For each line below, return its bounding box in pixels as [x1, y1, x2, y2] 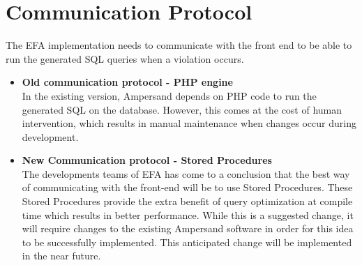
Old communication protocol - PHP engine [22, 75, 233, 89]
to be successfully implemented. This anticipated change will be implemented [22, 234, 352, 249]
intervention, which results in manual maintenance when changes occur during [22, 116, 356, 130]
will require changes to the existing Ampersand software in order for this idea [22, 221, 354, 236]
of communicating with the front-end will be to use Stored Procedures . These [22, 180, 353, 195]
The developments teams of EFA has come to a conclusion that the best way [22, 166, 350, 181]
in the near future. [22, 248, 101, 263]
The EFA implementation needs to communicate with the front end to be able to [6, 38, 352, 52]
